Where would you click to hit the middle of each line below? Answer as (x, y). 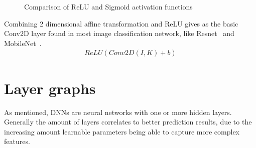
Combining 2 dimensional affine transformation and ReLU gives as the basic (121, 23)
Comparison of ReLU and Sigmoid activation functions (108, 6)
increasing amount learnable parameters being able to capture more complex (122, 131)
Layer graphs (50, 88)
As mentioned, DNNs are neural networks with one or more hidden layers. (118, 112)
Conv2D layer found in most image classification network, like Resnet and (119, 33)
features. (17, 141)
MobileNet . (23, 43)
